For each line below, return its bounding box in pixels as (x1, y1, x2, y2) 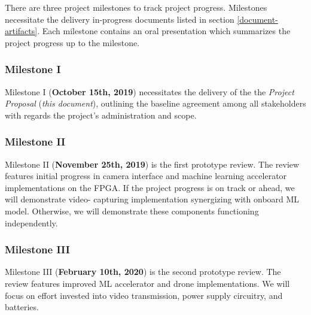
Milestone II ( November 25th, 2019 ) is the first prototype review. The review (5, 157, 300, 170)
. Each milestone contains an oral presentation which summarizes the (37, 25, 291, 37)
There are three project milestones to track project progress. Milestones (5, 1, 267, 13)
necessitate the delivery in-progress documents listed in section (5, 13, 234, 25)
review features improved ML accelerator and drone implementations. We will (5, 277, 290, 289)
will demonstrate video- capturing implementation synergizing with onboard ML (5, 193, 300, 205)
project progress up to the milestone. (5, 36, 140, 49)
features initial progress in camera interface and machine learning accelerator (5, 169, 287, 182)
